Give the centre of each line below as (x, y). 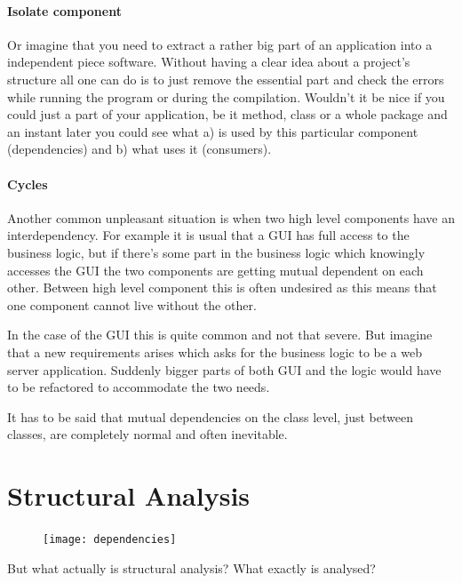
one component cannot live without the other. (132, 304)
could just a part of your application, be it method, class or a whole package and (227, 114)
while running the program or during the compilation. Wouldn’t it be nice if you (226, 96)
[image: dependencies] (110, 539)
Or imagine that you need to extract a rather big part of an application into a (220, 44)
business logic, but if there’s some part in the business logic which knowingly (216, 252)
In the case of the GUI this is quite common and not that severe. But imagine (220, 335)
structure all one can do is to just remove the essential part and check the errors (226, 79)
